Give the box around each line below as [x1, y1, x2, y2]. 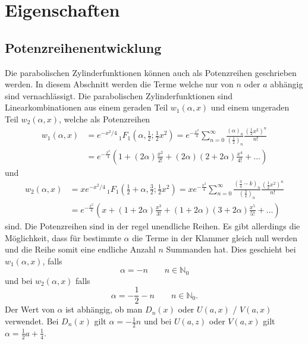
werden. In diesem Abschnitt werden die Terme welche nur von [5, 78, 234, 90]
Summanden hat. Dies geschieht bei [166, 243, 296, 255]
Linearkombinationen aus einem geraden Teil [5, 101, 168, 113]
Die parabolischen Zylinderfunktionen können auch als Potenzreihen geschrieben [5, 66, 297, 78]
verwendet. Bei [5, 315, 59, 327]
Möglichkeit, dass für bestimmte [5, 231, 121, 244]
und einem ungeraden [210, 101, 290, 113]
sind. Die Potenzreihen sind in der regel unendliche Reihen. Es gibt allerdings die [5, 219, 300, 232]
